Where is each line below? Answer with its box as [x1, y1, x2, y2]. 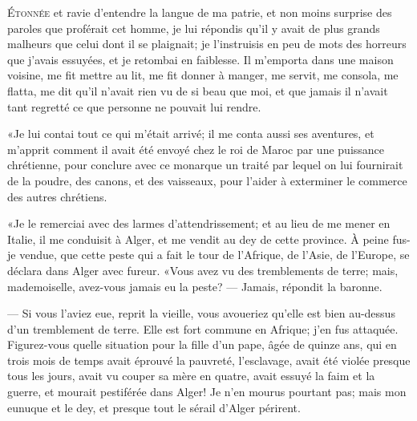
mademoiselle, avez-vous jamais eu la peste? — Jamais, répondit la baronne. [7, 277, 383, 294]
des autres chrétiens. [7, 188, 107, 204]
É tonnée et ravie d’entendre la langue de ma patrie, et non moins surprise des [7, 4, 392, 20]
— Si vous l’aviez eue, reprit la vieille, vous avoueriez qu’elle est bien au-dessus [7, 305, 395, 322]
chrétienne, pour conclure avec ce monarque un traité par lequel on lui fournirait [7, 156, 403, 173]
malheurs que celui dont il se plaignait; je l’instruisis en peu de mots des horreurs [7, 35, 407, 52]
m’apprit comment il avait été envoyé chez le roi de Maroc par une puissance [7, 140, 385, 157]
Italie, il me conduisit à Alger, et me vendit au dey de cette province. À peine [7, 230, 389, 247]
